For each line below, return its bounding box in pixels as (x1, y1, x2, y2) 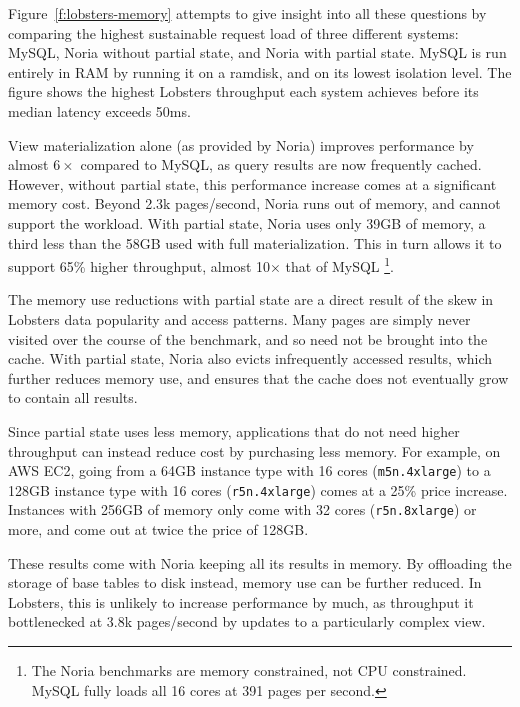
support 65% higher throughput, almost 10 (8, 255, 271, 276)
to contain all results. (8, 387, 138, 408)
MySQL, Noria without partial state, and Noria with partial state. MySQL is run (8, 42, 507, 63)
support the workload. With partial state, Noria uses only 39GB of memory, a (8, 212, 486, 233)
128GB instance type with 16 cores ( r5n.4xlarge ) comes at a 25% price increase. (8, 479, 508, 500)
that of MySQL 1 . (285, 253, 394, 276)
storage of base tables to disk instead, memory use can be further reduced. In (8, 572, 482, 593)
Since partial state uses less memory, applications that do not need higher (8, 420, 460, 441)
